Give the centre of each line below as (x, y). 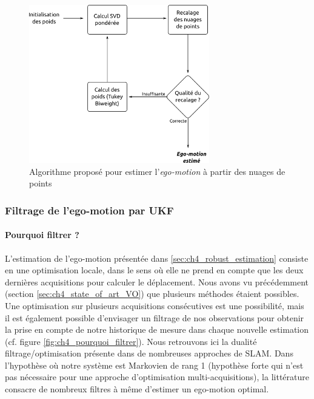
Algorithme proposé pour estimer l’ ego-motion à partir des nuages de (157, 171)
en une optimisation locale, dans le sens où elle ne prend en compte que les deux (154, 270)
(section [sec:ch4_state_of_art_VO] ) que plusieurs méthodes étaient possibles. (152, 294)
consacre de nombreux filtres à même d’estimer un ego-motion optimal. (137, 389)
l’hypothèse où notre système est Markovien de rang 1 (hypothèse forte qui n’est (154, 365)
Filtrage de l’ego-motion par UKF (89, 210)
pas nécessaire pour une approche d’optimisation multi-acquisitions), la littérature (157, 377)
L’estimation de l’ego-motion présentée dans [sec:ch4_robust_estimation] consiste (157, 258)
